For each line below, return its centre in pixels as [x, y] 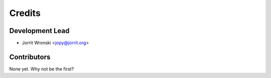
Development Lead [39, 31]
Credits [25, 13]
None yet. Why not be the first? [42, 69]
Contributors [30, 57]
